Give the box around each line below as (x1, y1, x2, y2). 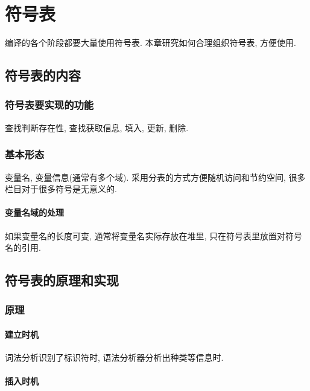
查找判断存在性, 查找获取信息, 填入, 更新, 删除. (5, 121, 189, 134)
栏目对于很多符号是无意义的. (5, 183, 117, 195)
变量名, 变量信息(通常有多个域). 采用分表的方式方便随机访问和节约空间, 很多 (5, 170, 306, 183)
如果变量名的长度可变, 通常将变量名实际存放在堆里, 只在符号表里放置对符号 (5, 229, 303, 242)
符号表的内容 (5, 66, 81, 85)
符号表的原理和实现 (5, 271, 119, 289)
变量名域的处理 (5, 206, 64, 219)
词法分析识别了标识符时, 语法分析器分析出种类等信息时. (5, 351, 224, 364)
